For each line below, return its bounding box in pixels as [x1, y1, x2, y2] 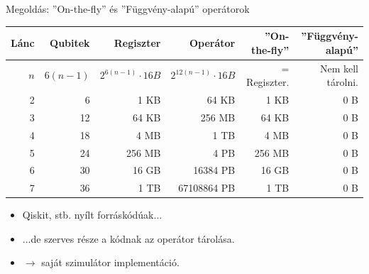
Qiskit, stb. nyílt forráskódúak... [22, 207, 163, 222]
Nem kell [319, 60, 358, 75]
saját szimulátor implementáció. [41, 255, 180, 270]
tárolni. [326, 75, 358, 89]
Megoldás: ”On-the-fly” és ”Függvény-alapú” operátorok [6, 1, 250, 16]
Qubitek [50, 35, 90, 50]
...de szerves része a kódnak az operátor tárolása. [22, 231, 235, 246]
